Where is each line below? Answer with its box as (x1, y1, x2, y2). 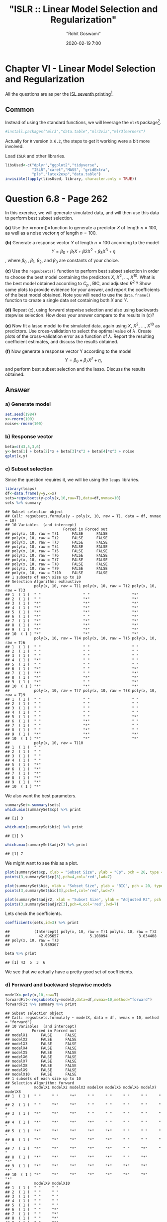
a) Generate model (5, 400, 51, 407)
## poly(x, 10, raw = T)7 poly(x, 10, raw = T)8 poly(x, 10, (5, 688, 157, 693)
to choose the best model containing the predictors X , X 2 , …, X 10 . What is (5, 273, 155, 280)
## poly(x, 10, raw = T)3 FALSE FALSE (5, 540, 108, 545)
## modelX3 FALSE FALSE (5, 1042, 77, 1047)
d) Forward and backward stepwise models (5, 981, 112, 988)
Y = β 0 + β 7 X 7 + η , (65, 356, 102, 364)
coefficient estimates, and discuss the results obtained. (5, 339, 118, 345)
